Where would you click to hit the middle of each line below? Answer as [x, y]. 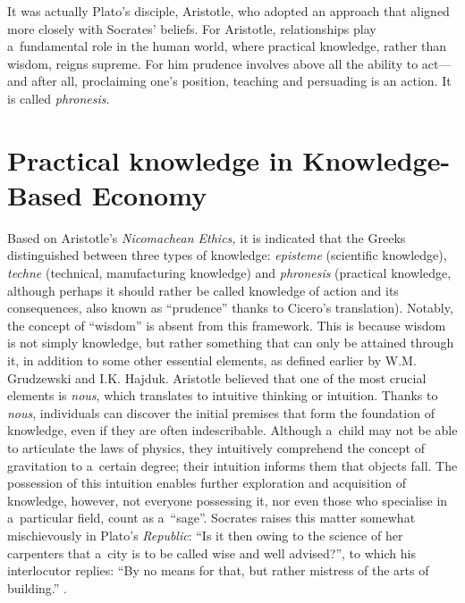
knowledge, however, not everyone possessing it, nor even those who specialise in [228, 500]
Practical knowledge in [150, 159]
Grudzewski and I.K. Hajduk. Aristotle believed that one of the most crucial [217, 377]
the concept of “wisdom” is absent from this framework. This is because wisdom [227, 325]
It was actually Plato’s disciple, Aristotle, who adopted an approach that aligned [228, 11]
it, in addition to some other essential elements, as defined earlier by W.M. [212, 360]
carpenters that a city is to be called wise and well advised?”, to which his [211, 553]
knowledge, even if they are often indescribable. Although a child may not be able [232, 430]
